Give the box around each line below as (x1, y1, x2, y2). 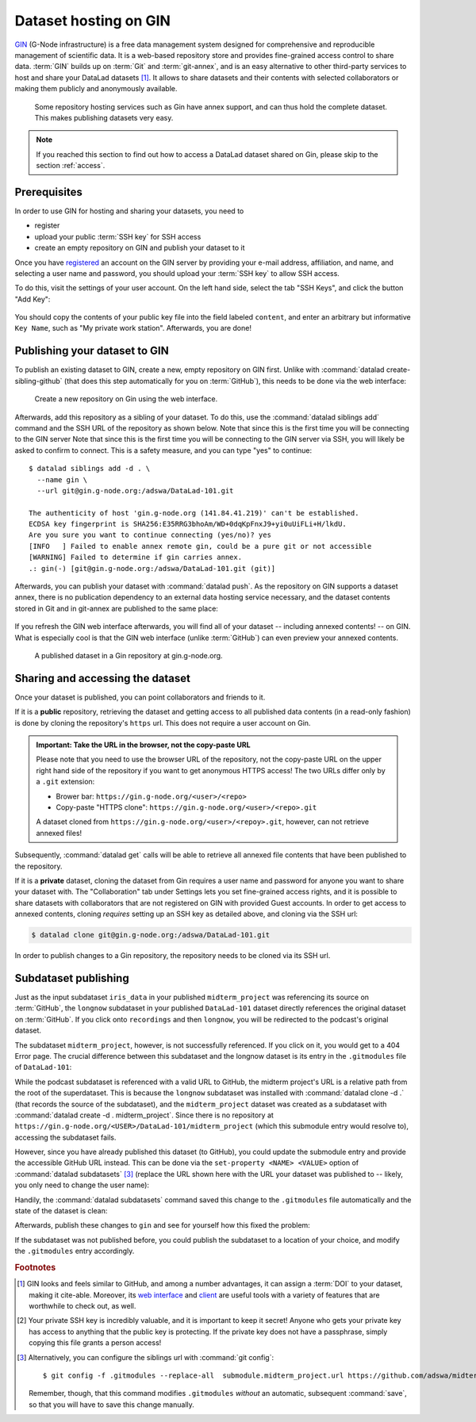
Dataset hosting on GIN (14, 12, 171, 29)
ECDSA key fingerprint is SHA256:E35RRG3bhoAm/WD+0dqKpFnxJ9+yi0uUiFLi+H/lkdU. (29, 519, 347, 529)
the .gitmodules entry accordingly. (14, 1246, 135, 1256)
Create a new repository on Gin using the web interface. (34, 394, 218, 404)
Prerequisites (14, 185, 83, 198)
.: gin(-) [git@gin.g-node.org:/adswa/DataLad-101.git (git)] (29, 564, 276, 573)
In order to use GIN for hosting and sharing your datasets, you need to (14, 206, 244, 216)
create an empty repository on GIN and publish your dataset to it (34, 243, 245, 253)
